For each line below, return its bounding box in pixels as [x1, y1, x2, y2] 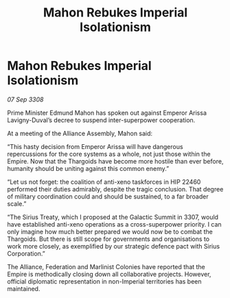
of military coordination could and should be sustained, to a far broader [7, 192, 209, 200]
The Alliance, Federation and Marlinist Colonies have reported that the [7, 262, 206, 271]
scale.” [7, 199, 27, 207]
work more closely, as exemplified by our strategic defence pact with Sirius [7, 242, 220, 250]
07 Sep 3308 [7, 95, 44, 104]
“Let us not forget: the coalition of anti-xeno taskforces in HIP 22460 [7, 177, 201, 186]
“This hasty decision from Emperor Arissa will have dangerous [7, 142, 183, 150]
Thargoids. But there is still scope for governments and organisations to [7, 235, 210, 243]
